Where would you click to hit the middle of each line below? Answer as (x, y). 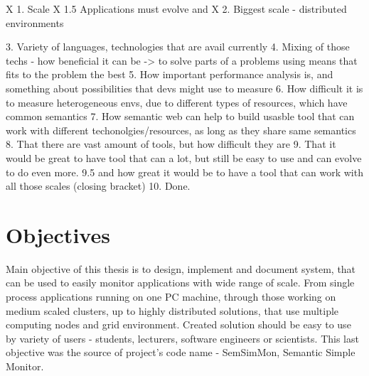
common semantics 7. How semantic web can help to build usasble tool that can (180, 116)
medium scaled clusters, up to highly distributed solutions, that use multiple (172, 310)
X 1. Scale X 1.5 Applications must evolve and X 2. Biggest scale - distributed (176, 9)
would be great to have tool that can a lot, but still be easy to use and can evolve (184, 157)
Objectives (58, 234)
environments (35, 22)
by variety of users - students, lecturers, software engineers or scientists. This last (182, 338)
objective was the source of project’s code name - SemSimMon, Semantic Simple (181, 352)
